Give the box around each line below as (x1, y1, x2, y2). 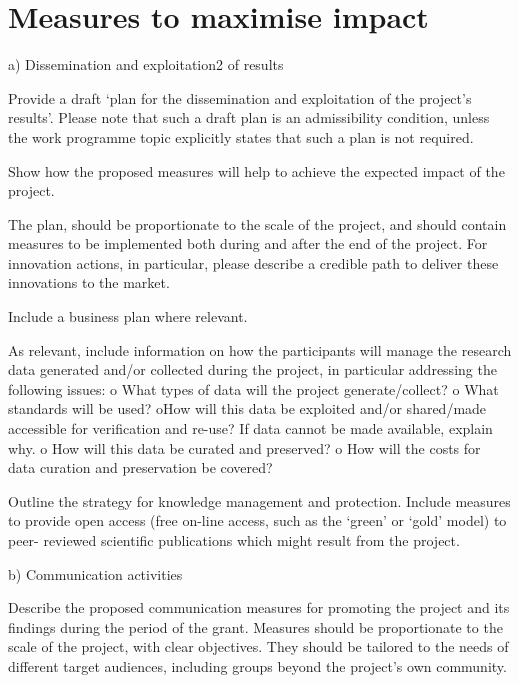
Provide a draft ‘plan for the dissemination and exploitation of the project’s (8, 87, 472, 108)
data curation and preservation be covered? (8, 457, 273, 478)
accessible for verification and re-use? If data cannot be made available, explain (8, 418, 493, 439)
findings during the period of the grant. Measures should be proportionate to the (8, 616, 503, 637)
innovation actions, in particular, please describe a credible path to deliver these (8, 252, 499, 273)
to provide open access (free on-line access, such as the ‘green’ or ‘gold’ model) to (8, 510, 507, 531)
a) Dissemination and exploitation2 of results (8, 54, 284, 75)
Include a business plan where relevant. (8, 306, 248, 327)
